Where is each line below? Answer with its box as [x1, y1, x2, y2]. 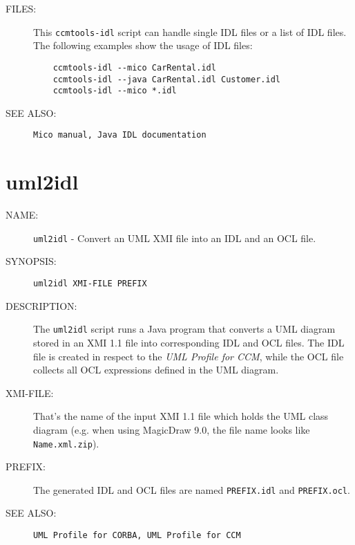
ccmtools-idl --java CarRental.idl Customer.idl [52, 74, 280, 84]
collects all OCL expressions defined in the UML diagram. [33, 362, 279, 377]
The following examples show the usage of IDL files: [33, 38, 253, 53]
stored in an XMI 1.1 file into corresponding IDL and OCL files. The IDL [33, 335, 345, 349]
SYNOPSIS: [6, 254, 57, 268]
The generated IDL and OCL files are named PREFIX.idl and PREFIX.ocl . [33, 482, 350, 497]
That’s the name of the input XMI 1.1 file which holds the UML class [33, 409, 329, 423]
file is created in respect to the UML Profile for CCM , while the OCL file [33, 349, 344, 363]
